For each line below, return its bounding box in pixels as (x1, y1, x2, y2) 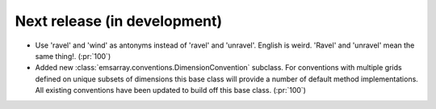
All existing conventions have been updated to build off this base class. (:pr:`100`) (35, 86, 307, 95)
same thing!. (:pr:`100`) (35, 51, 111, 61)
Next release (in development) (15, 12, 223, 30)
